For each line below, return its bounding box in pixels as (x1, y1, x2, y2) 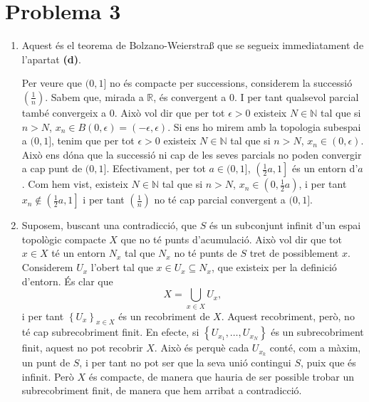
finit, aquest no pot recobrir (21, 340, 143, 355)
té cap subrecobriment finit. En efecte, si (21, 324, 199, 339)
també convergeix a (21, 105, 107, 120)
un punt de (21, 355, 71, 370)
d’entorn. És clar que (21, 273, 113, 288)
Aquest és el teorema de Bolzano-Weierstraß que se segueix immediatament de (21, 38, 364, 53)
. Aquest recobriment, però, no (221, 308, 355, 323)
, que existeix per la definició (211, 260, 337, 275)
